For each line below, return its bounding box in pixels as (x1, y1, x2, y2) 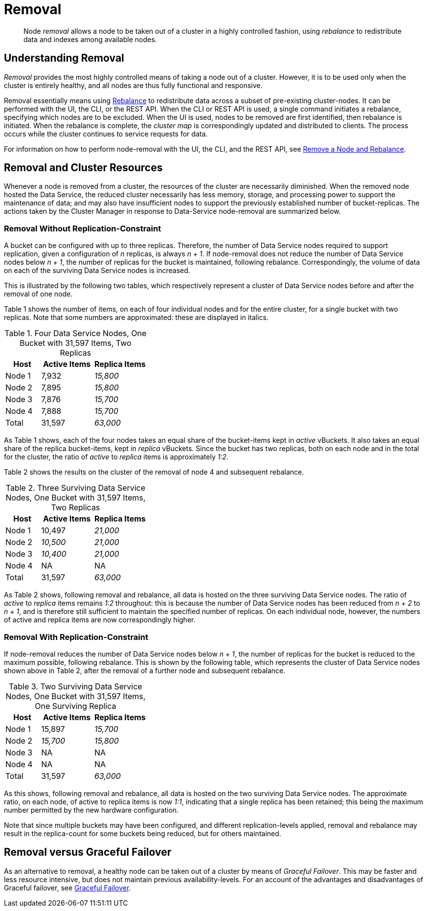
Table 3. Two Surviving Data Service (9, 681, 142, 691)
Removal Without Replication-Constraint (4, 223, 161, 233)
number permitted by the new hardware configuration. (4, 805, 179, 814)
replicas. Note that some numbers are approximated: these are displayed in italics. (4, 313, 269, 322)
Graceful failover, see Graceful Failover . (4, 883, 131, 892)
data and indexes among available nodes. (23, 35, 157, 44)
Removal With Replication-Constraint (4, 632, 148, 642)
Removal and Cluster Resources (4, 161, 163, 174)
